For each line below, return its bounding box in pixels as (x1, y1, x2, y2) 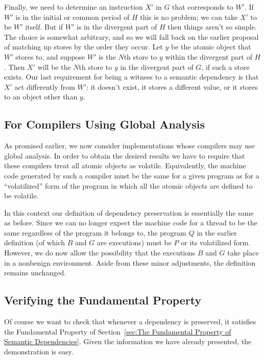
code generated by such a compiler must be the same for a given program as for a (4, 170, 259, 181)
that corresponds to (172, 2, 233, 12)
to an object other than (4, 91, 78, 102)
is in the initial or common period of (15, 11, 130, 22)
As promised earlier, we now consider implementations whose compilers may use (4, 140, 255, 151)
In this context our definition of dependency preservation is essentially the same (4, 207, 254, 218)
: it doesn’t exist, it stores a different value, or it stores (86, 81, 258, 92)
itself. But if (25, 21, 63, 32)
